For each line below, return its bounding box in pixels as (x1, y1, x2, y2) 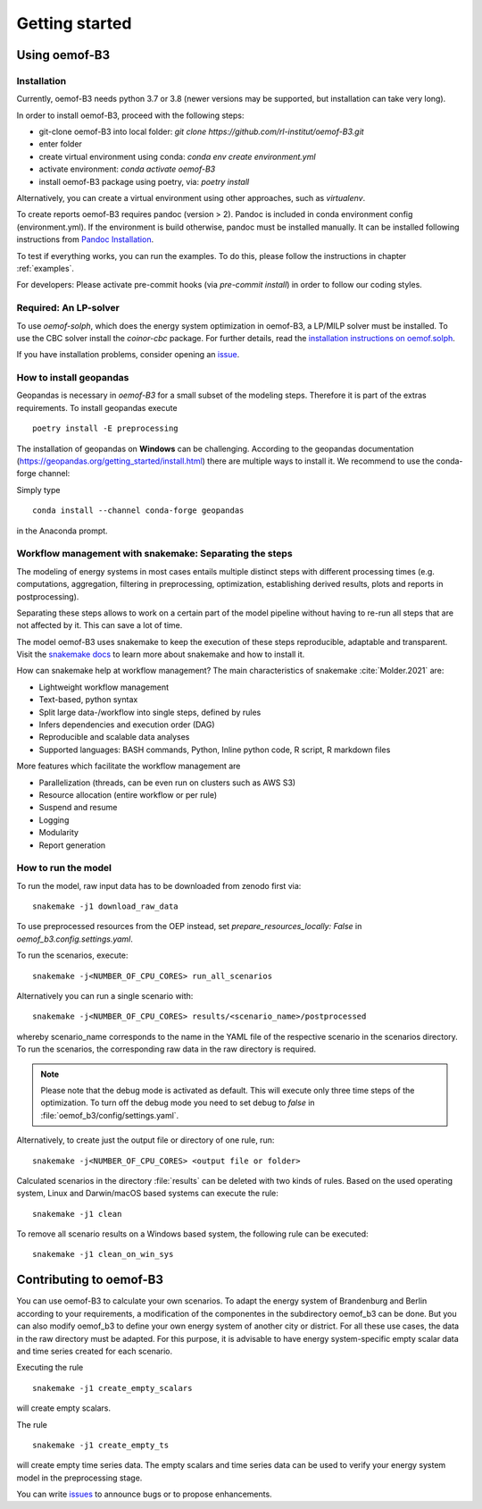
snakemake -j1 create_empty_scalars (32, 1383, 193, 1393)
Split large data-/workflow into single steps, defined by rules (38, 707, 262, 717)
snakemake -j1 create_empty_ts (32, 1439, 170, 1450)
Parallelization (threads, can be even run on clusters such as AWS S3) (38, 777, 296, 788)
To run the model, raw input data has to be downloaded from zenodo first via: (16, 880, 302, 891)
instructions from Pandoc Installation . (16, 234, 154, 245)
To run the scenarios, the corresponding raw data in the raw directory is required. (16, 1044, 317, 1054)
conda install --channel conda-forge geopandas (32, 506, 245, 516)
